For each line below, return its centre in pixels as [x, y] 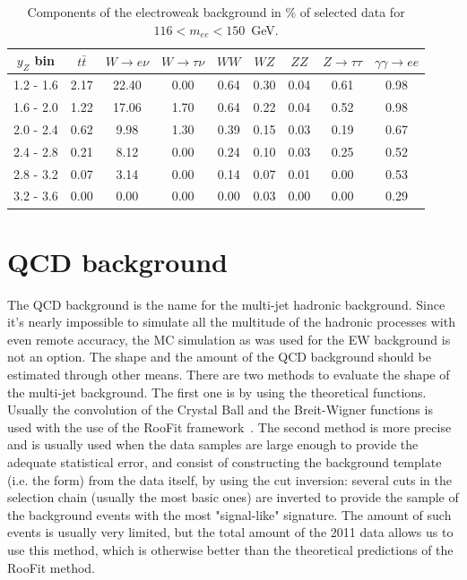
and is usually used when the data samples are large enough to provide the [213, 444]
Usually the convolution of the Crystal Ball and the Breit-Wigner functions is [220, 409]
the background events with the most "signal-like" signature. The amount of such [229, 514]
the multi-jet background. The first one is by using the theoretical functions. [217, 392]
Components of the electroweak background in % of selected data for [216, 12]
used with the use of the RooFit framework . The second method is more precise [229, 426]
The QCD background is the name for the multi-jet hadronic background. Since [226, 304]
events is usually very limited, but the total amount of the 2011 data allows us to [230, 532]
